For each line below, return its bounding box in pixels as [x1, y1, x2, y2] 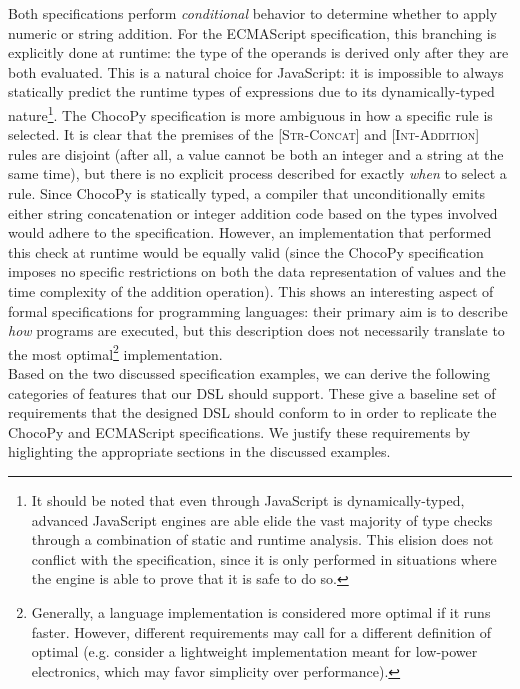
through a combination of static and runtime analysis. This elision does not [31, 529, 494, 550]
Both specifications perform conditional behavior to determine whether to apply [8, 3, 498, 23]
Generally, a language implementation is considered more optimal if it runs [31, 601, 491, 622]
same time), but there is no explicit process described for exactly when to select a [8, 163, 507, 184]
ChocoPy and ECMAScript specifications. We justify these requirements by [8, 421, 471, 442]
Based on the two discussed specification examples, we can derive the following [8, 363, 491, 383]
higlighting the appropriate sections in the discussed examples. [8, 441, 391, 462]
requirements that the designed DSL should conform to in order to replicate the [8, 402, 497, 423]
